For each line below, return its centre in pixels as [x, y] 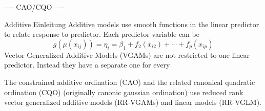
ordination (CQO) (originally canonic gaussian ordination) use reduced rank [124, 92]
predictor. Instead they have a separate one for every [87, 65]
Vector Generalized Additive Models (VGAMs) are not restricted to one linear [127, 54]
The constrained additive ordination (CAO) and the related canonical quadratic [130, 82]
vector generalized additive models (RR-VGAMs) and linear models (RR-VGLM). [133, 102]
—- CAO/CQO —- [34, 7]
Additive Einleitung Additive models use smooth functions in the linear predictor [132, 24]
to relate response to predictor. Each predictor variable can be [102, 34]
